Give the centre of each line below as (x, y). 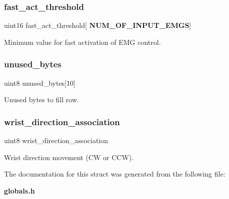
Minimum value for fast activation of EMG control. (82, 42)
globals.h (19, 190)
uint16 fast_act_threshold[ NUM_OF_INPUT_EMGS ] (98, 25)
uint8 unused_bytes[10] (40, 83)
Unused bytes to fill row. (41, 99)
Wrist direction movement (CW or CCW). (69, 157)
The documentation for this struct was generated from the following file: (115, 174)
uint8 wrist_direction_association (56, 140)
